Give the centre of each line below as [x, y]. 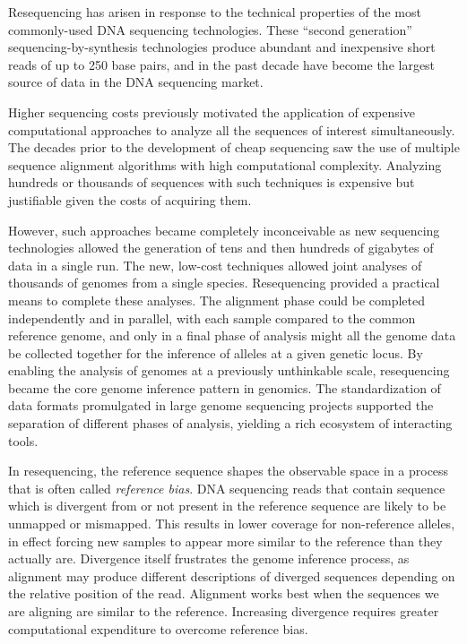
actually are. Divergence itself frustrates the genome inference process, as [209, 558]
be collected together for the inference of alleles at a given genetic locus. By [216, 352]
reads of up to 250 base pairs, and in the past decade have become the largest [222, 64]
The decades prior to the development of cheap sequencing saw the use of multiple [234, 147]
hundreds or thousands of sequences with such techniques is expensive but [212, 182]
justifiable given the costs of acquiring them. [130, 199]
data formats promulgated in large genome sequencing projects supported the [221, 405]
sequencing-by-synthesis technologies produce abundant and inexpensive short [222, 47]
